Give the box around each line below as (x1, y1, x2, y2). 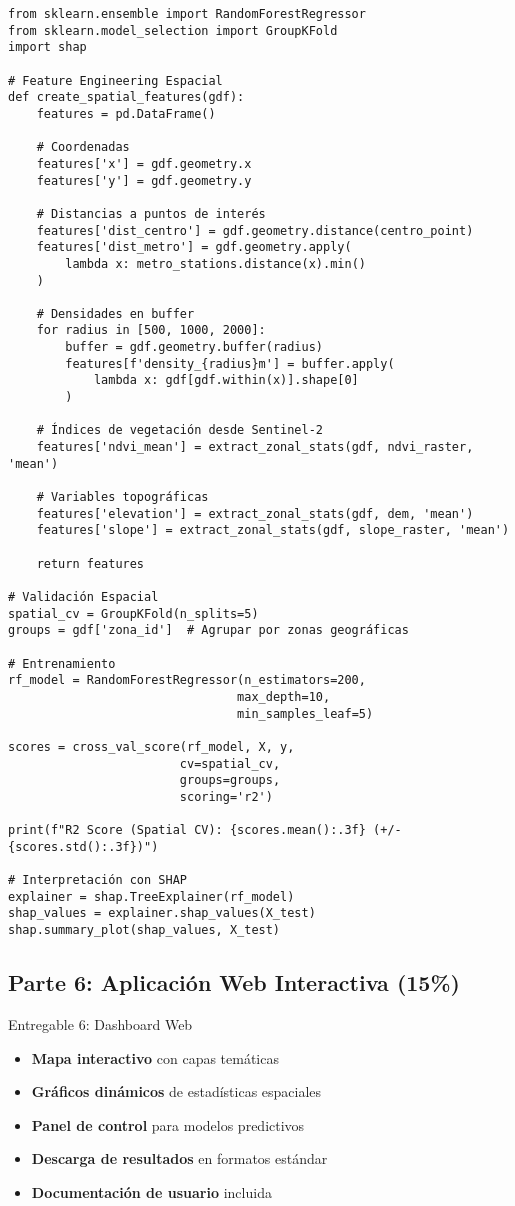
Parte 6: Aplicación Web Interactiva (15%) (8, 967, 460, 998)
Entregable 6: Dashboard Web (8, 1013, 193, 1034)
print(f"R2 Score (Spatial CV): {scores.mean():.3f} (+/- (8, 823, 402, 838)
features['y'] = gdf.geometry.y (36, 173, 252, 188)
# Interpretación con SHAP (8, 873, 187, 888)
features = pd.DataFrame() (36, 106, 216, 121)
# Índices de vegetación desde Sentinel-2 (36, 423, 323, 438)
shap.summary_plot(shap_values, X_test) (8, 923, 281, 938)
